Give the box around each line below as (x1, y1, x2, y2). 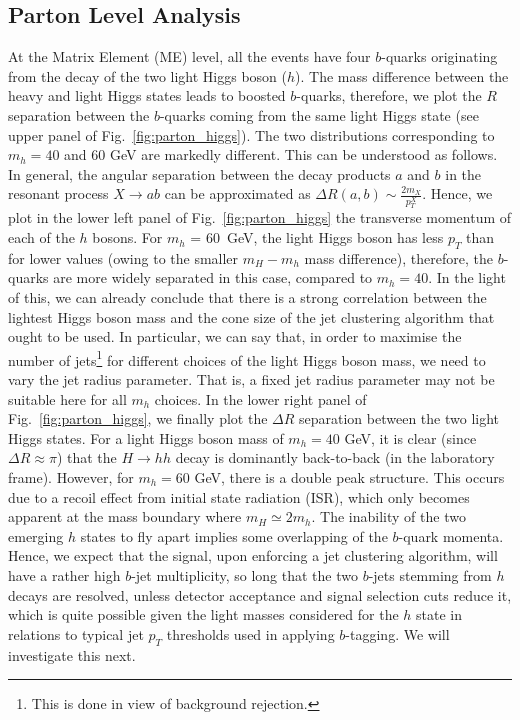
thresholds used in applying (166, 623, 335, 644)
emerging (8, 525, 64, 546)
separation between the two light (299, 408, 500, 429)
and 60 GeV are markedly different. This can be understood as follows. (64, 144, 498, 165)
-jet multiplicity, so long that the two (131, 565, 358, 585)
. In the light (428, 267, 506, 288)
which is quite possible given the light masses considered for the (8, 604, 399, 625)
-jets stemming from (368, 565, 492, 585)
